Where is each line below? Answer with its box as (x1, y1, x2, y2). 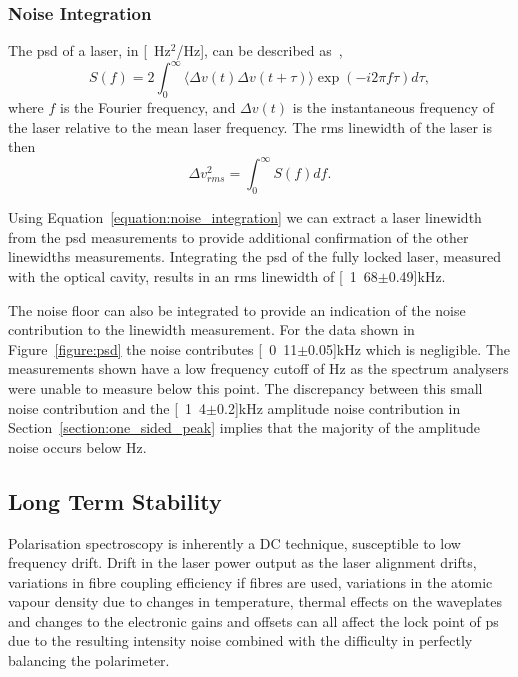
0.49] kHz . (388, 265, 446, 286)
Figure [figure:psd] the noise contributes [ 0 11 (8, 338, 298, 359)
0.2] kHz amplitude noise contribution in (217, 397, 461, 418)
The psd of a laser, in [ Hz (8, 40, 171, 61)
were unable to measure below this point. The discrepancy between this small (8, 377, 483, 398)
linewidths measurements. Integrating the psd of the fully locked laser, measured (8, 246, 501, 267)
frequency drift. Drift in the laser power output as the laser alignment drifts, (8, 552, 477, 573)
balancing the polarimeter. (8, 650, 170, 671)
